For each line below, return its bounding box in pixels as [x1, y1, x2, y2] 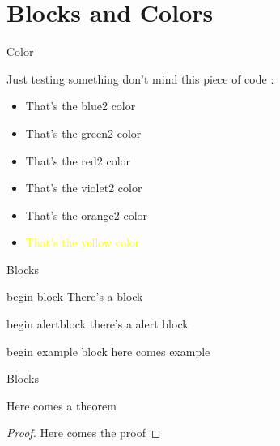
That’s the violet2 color [25, 179, 142, 196]
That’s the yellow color [25, 234, 140, 251]
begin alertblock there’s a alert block [6, 315, 189, 332]
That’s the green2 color [25, 124, 142, 141]
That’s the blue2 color [25, 97, 136, 114]
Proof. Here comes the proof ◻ [6, 424, 161, 441]
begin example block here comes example [6, 342, 210, 359]
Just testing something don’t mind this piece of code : [6, 70, 274, 87]
